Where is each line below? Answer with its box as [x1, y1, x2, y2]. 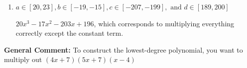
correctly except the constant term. [15, 28, 123, 38]
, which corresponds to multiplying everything [94, 18, 235, 28]
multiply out [4, 54, 42, 65]
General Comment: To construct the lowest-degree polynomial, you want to [4, 44, 243, 55]
